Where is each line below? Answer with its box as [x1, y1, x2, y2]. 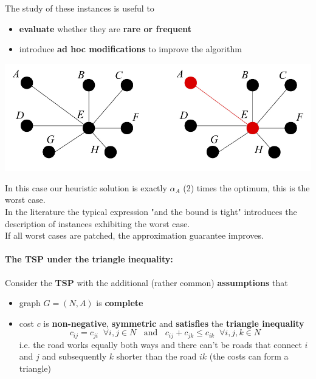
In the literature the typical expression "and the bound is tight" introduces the [5, 205, 297, 217]
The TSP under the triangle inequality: [5, 253, 173, 265]
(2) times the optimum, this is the [183, 181, 310, 194]
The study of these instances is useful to [5, 2, 154, 14]
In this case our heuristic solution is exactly [5, 181, 167, 194]
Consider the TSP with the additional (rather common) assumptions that [5, 276, 288, 289]
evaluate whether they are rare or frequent [19, 22, 192, 35]
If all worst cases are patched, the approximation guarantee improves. [5, 229, 264, 242]
